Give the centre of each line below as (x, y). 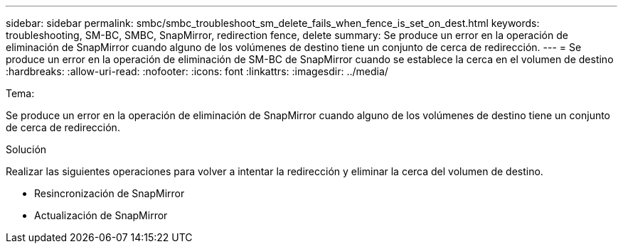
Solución (26, 149)
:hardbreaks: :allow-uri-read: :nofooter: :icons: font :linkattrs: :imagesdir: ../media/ (197, 71)
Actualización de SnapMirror (101, 215)
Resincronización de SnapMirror (110, 193)
